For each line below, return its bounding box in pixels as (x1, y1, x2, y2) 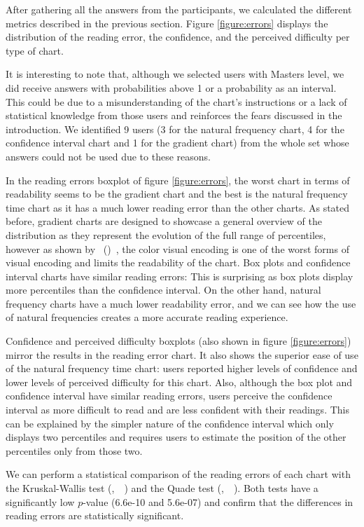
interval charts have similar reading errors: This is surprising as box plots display (6, 268, 353, 283)
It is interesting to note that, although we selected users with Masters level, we (6, 67, 344, 81)
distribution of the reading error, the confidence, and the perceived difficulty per (6, 29, 350, 44)
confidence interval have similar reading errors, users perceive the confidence (6, 388, 332, 403)
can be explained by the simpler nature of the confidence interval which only (6, 416, 334, 430)
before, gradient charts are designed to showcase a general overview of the (6, 214, 322, 228)
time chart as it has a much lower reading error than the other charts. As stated (6, 200, 350, 214)
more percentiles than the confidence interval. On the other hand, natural (6, 282, 321, 297)
